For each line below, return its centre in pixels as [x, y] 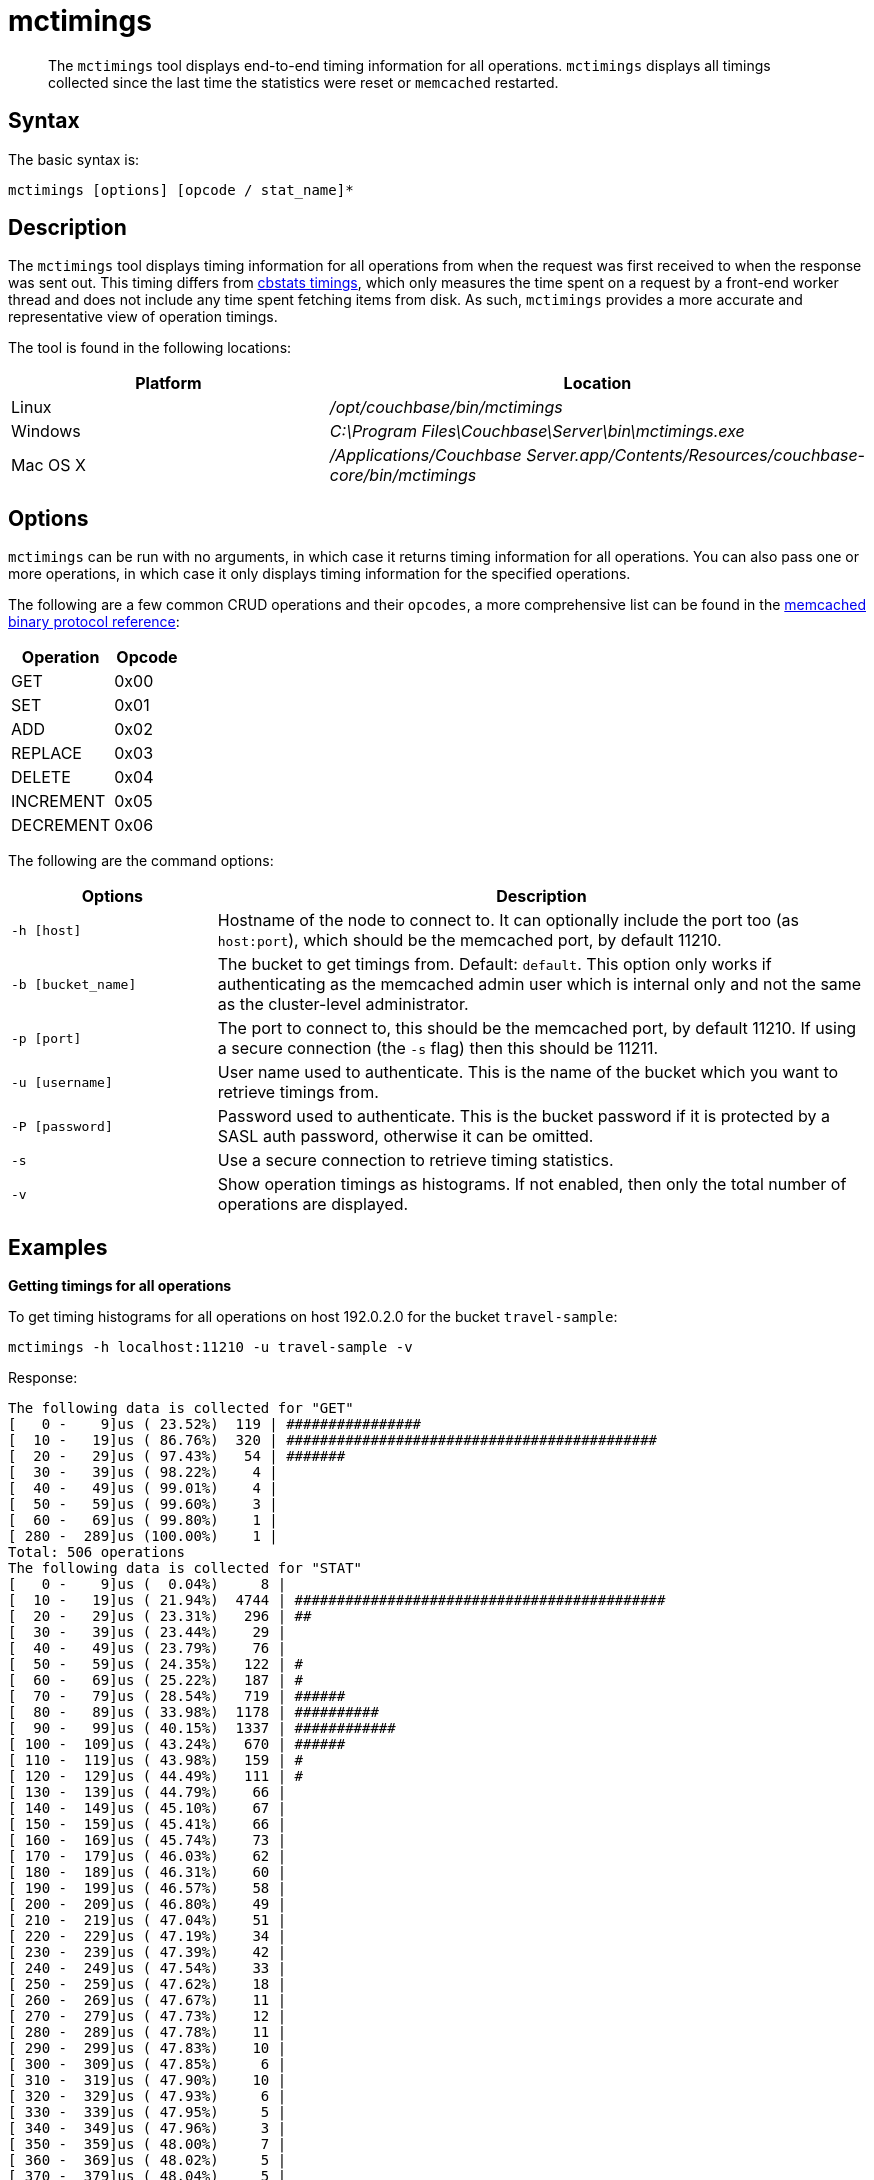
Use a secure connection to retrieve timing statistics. [415, 1160]
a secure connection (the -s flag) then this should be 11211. [438, 1048]
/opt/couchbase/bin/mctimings [446, 407]
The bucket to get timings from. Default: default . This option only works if [494, 964]
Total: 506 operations [97, 1552]
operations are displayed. [313, 1204]
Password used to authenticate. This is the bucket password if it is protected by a [524, 1116]
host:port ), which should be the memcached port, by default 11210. [469, 940]
